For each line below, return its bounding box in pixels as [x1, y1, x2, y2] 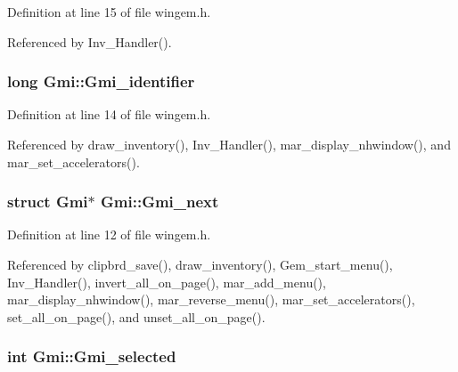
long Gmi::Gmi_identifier [7, 70, 195, 93]
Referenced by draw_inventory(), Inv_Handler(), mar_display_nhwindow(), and [7, 135, 451, 153]
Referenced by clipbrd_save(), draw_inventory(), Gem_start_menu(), [7, 255, 393, 273]
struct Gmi [7, 190, 88, 213]
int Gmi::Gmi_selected [7, 345, 176, 368]
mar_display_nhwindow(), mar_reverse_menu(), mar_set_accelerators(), [7, 290, 415, 309]
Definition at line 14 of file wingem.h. [7, 105, 211, 124]
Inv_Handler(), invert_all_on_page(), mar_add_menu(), [7, 272, 326, 291]
